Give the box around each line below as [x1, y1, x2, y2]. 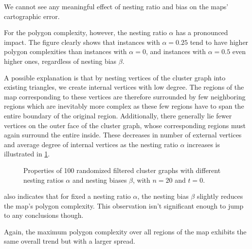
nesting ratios [23, 174, 64, 185]
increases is [187, 139, 220, 149]
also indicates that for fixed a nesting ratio [4, 191, 131, 201]
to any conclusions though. [4, 210, 84, 220]
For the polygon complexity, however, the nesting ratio [4, 27, 167, 38]
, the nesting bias [137, 191, 189, 201]
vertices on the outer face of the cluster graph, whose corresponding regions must [4, 120, 246, 130]
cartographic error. [4, 11, 60, 21]
